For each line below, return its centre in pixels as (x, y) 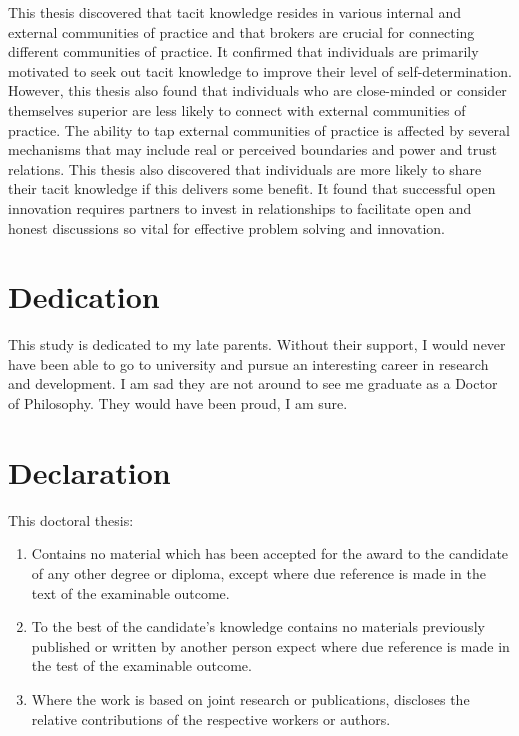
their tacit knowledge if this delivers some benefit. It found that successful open (252, 188)
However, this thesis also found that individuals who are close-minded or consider (257, 90)
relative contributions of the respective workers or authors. (211, 718)
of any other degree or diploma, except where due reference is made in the (258, 572)
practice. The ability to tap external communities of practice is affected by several (259, 129)
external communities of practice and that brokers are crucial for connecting (241, 31)
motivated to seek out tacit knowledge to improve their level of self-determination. (260, 70)
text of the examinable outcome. (130, 592)
